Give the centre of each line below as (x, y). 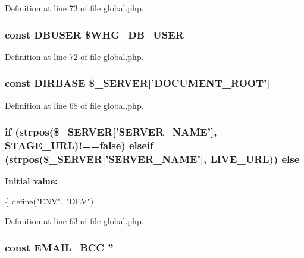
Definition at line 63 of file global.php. (74, 221)
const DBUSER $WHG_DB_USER (94, 34)
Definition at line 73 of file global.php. (74, 8)
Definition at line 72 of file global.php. (74, 56)
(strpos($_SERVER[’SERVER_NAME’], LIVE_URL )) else (152, 158)
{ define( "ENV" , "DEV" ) (49, 201)
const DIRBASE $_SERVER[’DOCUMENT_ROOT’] (137, 83)
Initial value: (31, 181)
